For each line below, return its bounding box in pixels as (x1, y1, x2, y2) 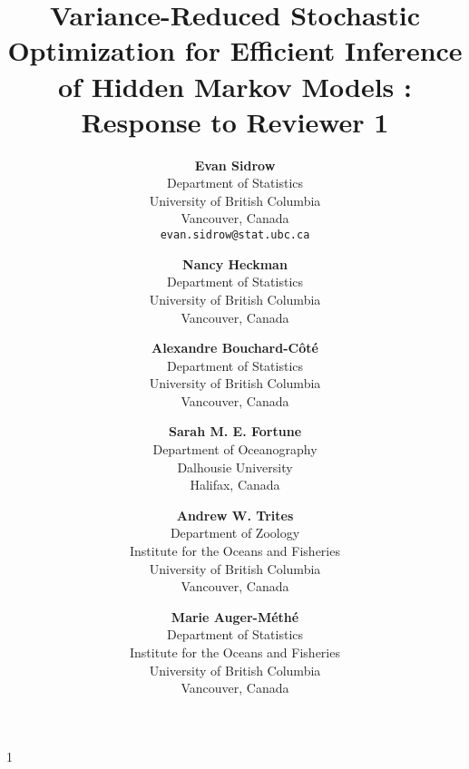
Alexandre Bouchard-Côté (151, 338, 318, 357)
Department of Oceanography (152, 440, 318, 459)
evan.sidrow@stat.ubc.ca (160, 229, 310, 242)
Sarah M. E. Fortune (168, 422, 302, 441)
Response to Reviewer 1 (81, 102, 389, 140)
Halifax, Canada (190, 475, 280, 494)
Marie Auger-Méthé (171, 607, 299, 626)
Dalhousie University (177, 457, 293, 476)
